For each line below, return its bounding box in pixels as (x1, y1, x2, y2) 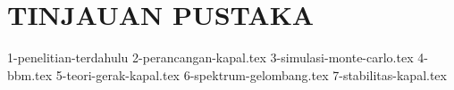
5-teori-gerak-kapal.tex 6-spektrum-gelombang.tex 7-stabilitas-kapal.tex (55, 65, 447, 84)
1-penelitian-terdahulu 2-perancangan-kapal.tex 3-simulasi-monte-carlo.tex (7, 48, 414, 67)
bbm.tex (7, 65, 53, 84)
